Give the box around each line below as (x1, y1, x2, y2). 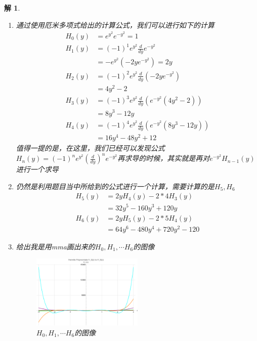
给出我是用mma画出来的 (16, 241, 95, 251)
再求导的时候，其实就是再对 (117, 153, 210, 163)
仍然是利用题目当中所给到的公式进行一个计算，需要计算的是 (16, 181, 215, 191)
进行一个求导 (16, 164, 59, 175)
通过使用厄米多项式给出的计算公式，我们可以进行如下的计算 (16, 19, 215, 30)
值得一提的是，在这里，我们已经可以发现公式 (16, 143, 165, 153)
